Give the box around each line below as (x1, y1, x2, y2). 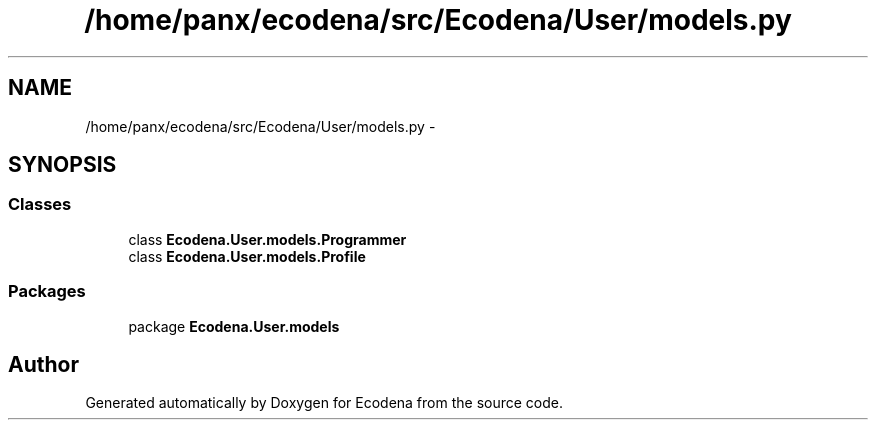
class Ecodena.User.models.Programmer (128, 230, 407, 248)
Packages (8, 281, 86, 302)
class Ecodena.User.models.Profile (128, 247, 366, 265)
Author (8, 351, 79, 377)
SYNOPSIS (8, 152, 117, 178)
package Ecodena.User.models (128, 317, 340, 335)
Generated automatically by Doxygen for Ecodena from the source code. (85, 394, 564, 412)
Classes (8, 194, 72, 215)
